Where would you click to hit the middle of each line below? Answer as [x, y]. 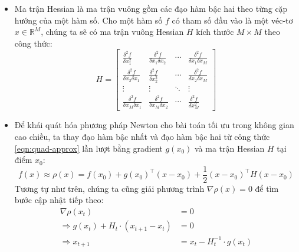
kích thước [215, 32]
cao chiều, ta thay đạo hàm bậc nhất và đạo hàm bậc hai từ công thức [142, 136]
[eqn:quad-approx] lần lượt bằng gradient [88, 148]
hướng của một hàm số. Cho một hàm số [88, 20]
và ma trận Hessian [229, 148]
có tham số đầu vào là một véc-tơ [232, 20]
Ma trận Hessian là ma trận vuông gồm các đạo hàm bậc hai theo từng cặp [151, 8]
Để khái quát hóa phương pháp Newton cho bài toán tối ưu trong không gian [154, 125]
